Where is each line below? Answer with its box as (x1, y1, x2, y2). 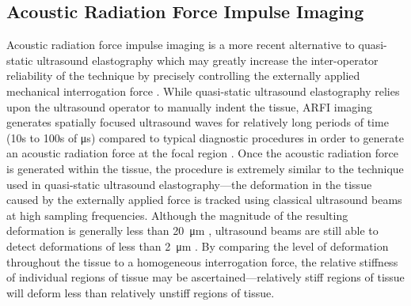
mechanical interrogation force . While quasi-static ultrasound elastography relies (6, 82, 400, 99)
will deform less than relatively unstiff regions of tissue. (6, 284, 275, 300)
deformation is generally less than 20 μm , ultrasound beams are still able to (6, 222, 379, 239)
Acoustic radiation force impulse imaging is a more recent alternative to (6, 36, 355, 53)
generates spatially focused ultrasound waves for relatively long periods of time (6, 114, 389, 130)
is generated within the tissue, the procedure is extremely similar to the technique (6, 160, 404, 176)
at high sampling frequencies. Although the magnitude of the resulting (6, 206, 348, 223)
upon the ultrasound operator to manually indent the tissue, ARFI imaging (6, 98, 373, 115)
